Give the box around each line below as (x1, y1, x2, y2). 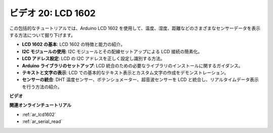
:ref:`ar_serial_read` (22, 118, 63, 124)
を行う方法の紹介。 (22, 84, 62, 90)
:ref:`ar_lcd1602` (22, 111, 57, 117)
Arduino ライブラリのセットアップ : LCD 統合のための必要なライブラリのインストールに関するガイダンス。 (22, 62, 243, 69)
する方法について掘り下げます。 (9, 32, 76, 38)
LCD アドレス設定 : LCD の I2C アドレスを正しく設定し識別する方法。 (22, 55, 165, 61)
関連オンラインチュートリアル (9, 102, 72, 108)
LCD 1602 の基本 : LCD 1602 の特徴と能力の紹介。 (22, 41, 125, 47)
